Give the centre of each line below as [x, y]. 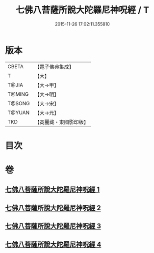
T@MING [18, 94]
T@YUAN [19, 112]
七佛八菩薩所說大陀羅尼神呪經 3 [53, 226]
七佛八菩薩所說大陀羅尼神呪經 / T [82, 10]
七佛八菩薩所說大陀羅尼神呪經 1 [52, 190]
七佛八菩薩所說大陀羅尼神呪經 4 [53, 244]
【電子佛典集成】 [54, 67]
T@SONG [19, 103]
